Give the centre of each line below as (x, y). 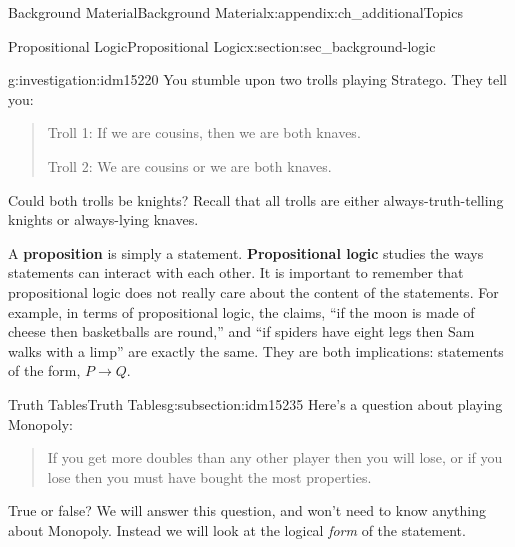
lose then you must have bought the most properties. (209, 476)
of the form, (44, 370)
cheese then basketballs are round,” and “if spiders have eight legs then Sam (241, 331)
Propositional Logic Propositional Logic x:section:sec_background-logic (222, 45)
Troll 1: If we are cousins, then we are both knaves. (204, 132)
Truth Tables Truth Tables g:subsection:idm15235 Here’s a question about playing (255, 403)
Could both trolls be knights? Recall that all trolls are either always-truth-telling (256, 199)
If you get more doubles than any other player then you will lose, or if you (275, 457)
